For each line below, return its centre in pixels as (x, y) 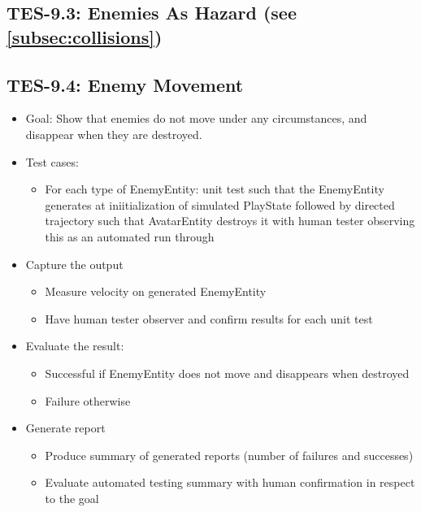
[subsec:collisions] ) (85, 36)
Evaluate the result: (75, 346)
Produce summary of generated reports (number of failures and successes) (229, 455)
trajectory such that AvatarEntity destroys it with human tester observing (230, 221)
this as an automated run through (130, 236)
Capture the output (74, 264)
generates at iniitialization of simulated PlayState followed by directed (220, 204)
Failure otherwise (88, 400)
